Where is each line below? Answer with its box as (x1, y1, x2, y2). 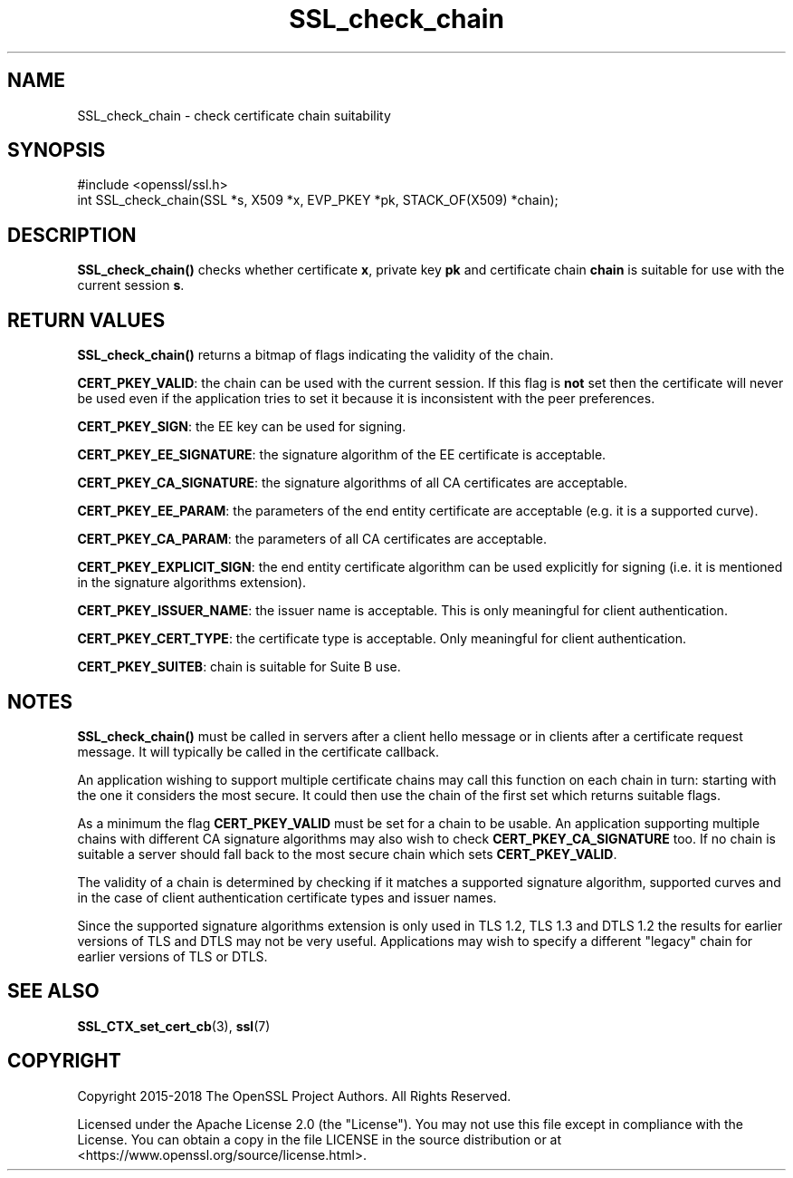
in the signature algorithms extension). (77, 575, 307, 591)
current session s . (77, 277, 185, 294)
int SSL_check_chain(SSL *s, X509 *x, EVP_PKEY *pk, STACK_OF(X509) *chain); (77, 192, 559, 208)
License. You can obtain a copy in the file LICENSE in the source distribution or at (77, 1131, 562, 1147)
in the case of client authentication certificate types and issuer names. (77, 889, 497, 905)
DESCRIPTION (7, 223, 137, 246)
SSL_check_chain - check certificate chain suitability (77, 107, 391, 123)
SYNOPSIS (7, 139, 106, 162)
